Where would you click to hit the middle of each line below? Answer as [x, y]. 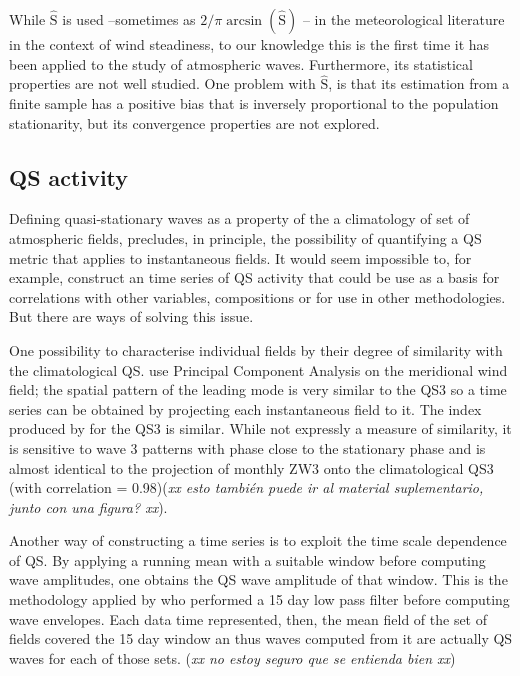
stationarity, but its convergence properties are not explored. [194, 122]
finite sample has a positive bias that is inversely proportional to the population [254, 103]
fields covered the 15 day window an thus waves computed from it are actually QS [261, 638]
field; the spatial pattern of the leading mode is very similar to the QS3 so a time [258, 389]
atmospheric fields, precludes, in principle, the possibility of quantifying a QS [245, 237]
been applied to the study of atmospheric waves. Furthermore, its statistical [241, 63]
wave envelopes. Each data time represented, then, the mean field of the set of [248, 618]
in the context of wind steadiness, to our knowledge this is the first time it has [249, 44]
